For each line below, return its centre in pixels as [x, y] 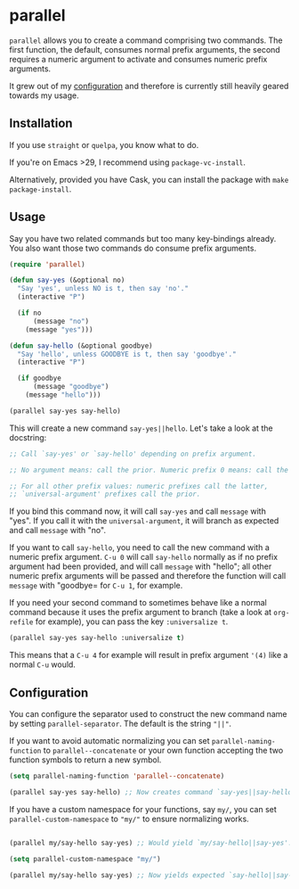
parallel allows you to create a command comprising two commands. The [146, 40]
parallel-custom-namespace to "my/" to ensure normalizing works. [129, 819]
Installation [41, 123]
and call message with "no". [58, 531]
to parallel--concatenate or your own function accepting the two [163, 750]
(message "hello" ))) [63, 395]
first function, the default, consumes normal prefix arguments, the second [145, 49]
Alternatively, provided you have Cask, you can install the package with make [149, 179]
